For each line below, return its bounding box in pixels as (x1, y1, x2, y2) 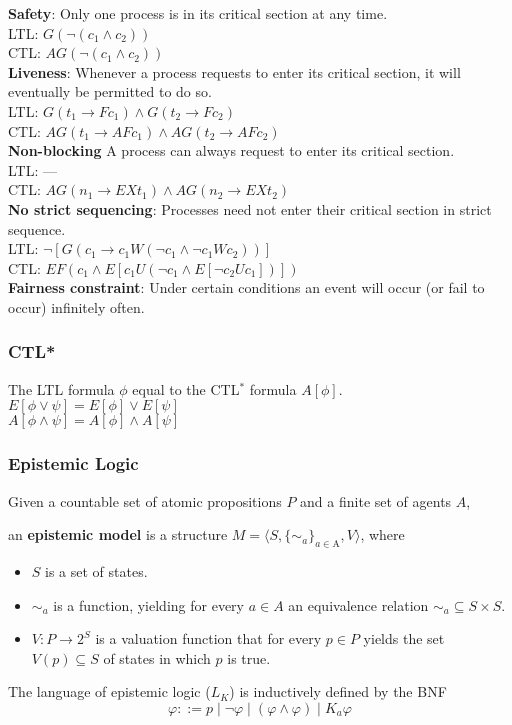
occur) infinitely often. (8, 296, 145, 317)
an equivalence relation (288, 594, 429, 615)
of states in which (103, 647, 211, 668)
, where (360, 524, 405, 545)
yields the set (363, 628, 445, 649)
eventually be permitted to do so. (8, 81, 212, 102)
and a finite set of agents (300, 490, 452, 511)
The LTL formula (8, 378, 115, 399)
